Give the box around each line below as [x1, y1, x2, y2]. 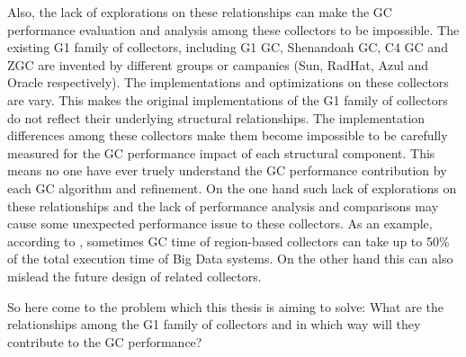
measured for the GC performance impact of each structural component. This [7, 143, 435, 162]
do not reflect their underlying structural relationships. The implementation [7, 108, 426, 127]
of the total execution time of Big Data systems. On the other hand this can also [7, 249, 453, 268]
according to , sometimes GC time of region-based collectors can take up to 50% [7, 231, 450, 250]
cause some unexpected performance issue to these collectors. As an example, [7, 214, 433, 233]
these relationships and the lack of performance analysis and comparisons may [7, 196, 439, 215]
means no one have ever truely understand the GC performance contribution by [7, 161, 447, 180]
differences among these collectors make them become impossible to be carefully [7, 126, 448, 145]
